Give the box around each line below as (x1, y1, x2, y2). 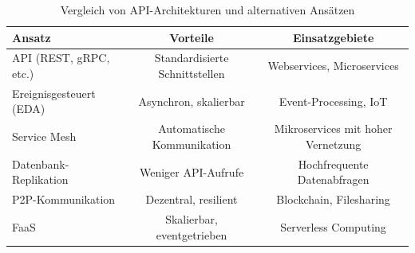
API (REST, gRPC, (12, 49, 110, 66)
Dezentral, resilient (145, 191, 238, 208)
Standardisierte (154, 49, 229, 66)
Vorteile (169, 29, 214, 45)
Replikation (12, 171, 69, 188)
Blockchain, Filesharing (276, 191, 390, 208)
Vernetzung (305, 135, 362, 152)
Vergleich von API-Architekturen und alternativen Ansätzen (60, 2, 355, 18)
